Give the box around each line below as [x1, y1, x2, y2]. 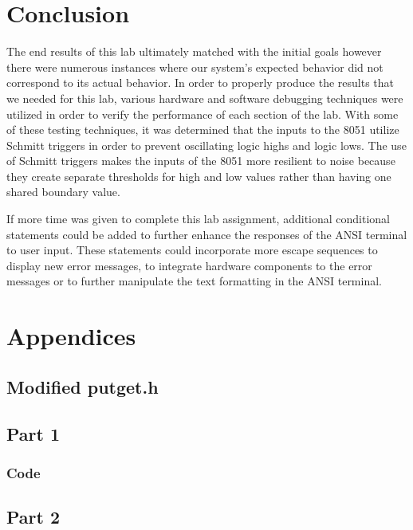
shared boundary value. [6, 183, 120, 200]
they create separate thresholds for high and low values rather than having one [6, 167, 391, 184]
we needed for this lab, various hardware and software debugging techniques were [6, 89, 403, 106]
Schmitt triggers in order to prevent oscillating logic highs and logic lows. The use [6, 136, 407, 153]
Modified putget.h [6, 374, 159, 398]
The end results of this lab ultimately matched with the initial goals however [6, 43, 382, 60]
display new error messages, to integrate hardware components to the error [6, 257, 372, 273]
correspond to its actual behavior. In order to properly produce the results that [6, 74, 395, 91]
